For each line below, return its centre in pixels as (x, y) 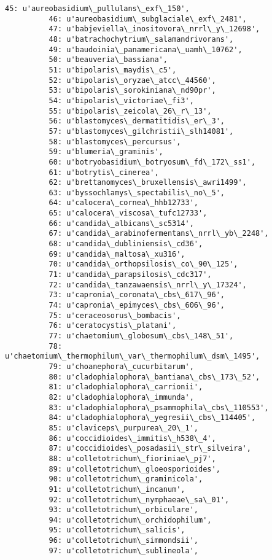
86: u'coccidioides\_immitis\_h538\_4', (132, 438)
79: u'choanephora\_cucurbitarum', (121, 366)
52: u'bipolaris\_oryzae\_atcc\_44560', (132, 80)
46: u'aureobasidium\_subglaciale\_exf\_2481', (148, 19)
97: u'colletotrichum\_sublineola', (123, 550)
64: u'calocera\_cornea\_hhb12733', (123, 203)
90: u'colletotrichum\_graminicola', (126, 479)
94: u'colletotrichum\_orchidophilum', (130, 520)
